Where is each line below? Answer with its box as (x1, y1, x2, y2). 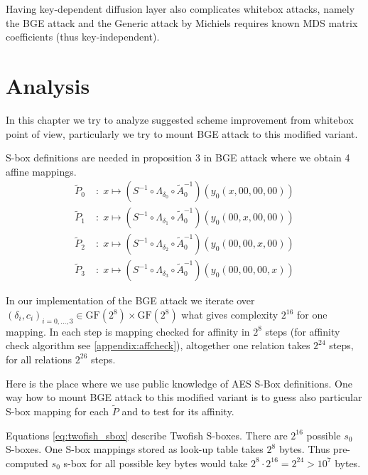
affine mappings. (6, 164, 77, 178)
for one (297, 307, 328, 321)
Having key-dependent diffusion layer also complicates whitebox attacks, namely (6, 1, 355, 16)
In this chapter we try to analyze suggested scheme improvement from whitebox (6, 112, 354, 127)
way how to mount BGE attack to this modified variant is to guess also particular (6, 390, 362, 405)
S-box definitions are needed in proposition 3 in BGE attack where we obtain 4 (6, 150, 350, 165)
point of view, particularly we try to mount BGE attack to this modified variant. (6, 126, 358, 141)
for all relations (6, 351, 72, 366)
